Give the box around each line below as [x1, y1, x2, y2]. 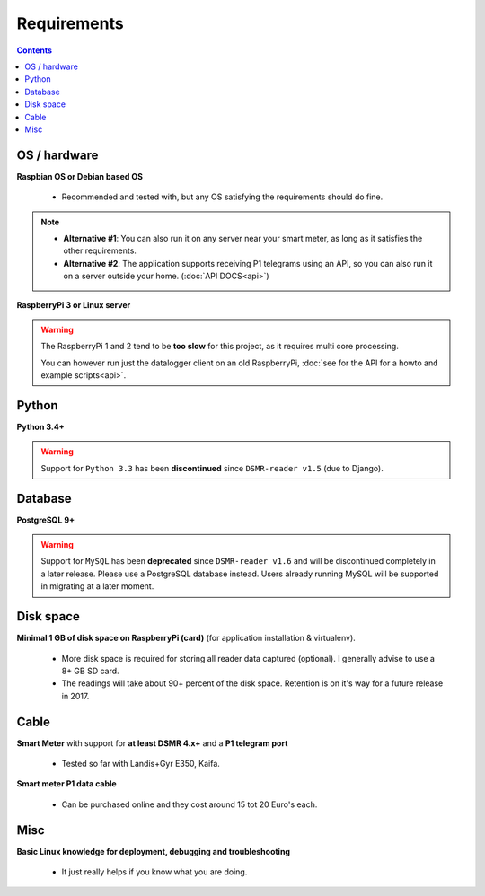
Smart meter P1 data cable [16, 778, 117, 789]
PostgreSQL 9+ [16, 514, 75, 525]
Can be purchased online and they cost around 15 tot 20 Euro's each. [61, 799, 318, 810]
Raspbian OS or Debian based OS [16, 171, 144, 181]
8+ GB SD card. [61, 665, 120, 676]
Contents [16, 45, 53, 56]
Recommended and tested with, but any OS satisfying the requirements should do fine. [61, 191, 384, 202]
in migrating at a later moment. [40, 581, 154, 592]
